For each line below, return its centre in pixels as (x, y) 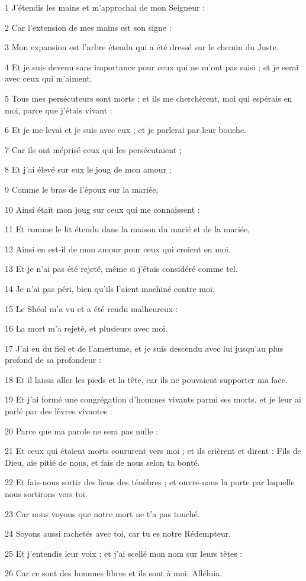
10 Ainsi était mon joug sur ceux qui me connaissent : (102, 209)
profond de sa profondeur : (53, 360)
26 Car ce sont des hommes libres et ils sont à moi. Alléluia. (114, 573)
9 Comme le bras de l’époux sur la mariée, (82, 189)
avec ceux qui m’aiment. (49, 78)
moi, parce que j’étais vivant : (59, 110)
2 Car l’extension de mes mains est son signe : (88, 27)
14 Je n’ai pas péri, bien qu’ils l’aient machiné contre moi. (110, 288)
